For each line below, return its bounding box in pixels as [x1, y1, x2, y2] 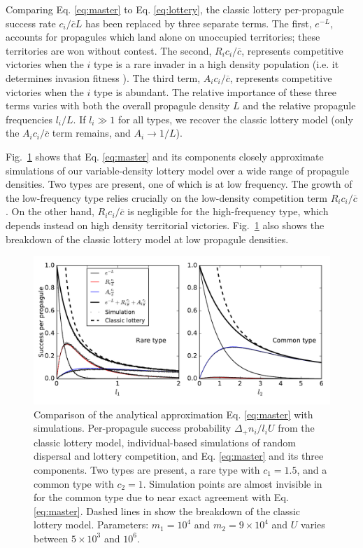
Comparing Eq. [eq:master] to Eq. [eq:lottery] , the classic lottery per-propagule [6, 2, 344, 16]
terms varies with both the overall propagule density [6, 98, 230, 113]
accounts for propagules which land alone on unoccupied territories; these [6, 29, 320, 44]
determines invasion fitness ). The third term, [6, 70, 201, 85]
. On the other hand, [6, 204, 94, 219]
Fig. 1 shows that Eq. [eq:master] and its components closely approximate [6, 149, 324, 163]
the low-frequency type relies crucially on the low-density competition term [6, 190, 327, 205]
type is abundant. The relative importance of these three [93, 84, 337, 99]
